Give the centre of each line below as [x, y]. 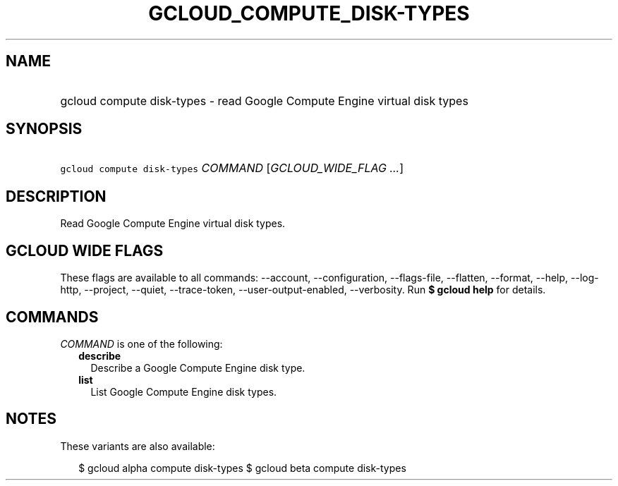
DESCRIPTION [56, 196]
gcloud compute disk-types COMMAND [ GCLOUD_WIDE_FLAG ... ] [232, 168]
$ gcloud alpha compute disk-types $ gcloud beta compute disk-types [242, 468]
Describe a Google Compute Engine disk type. [198, 367]
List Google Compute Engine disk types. [184, 391]
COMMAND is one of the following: [141, 344]
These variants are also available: [138, 446]
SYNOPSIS [44, 129]
